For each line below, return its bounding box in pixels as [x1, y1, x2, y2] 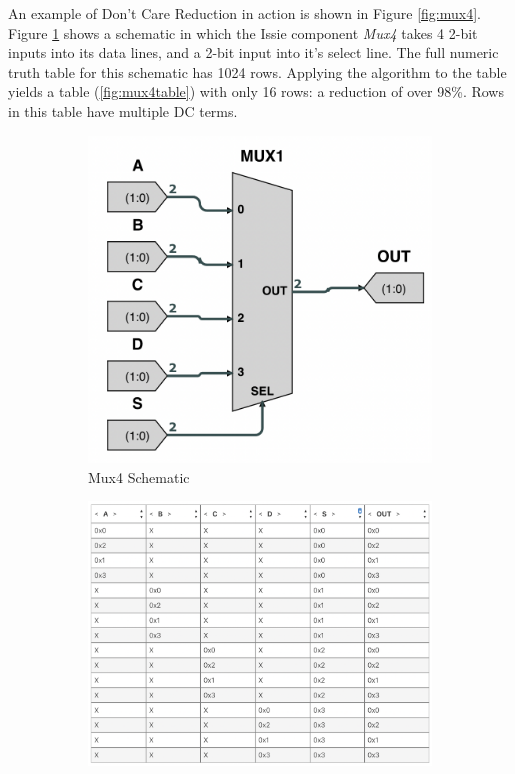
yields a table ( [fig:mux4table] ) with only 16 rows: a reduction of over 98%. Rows [8, 81, 504, 102]
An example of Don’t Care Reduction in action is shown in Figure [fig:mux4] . [8, 3, 481, 23]
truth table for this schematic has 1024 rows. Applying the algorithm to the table [8, 61, 507, 82]
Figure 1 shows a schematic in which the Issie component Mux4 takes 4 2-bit [8, 22, 478, 43]
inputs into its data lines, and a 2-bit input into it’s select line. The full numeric [8, 42, 499, 63]
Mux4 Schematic [88, 466, 190, 487]
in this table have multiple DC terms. [8, 100, 238, 121]
